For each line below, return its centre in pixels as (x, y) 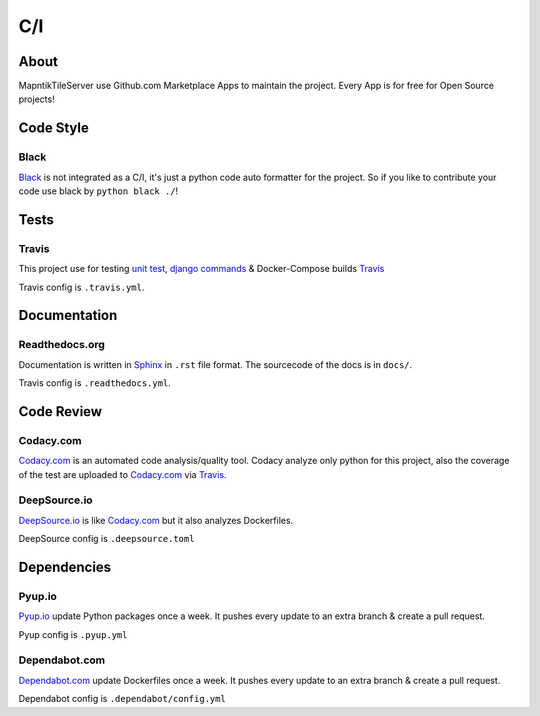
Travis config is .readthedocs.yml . (95, 383)
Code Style (53, 128)
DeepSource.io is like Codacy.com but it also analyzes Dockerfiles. (156, 520)
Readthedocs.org (61, 345)
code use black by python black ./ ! (98, 191)
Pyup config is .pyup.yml (73, 634)
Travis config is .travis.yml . (81, 287)
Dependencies (65, 566)
